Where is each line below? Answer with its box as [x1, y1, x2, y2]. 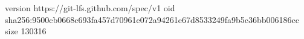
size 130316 [5, 25, 47, 37]
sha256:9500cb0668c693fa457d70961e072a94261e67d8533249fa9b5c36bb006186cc [5, 13, 299, 25]
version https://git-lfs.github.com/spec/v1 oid [5, 2, 175, 14]
